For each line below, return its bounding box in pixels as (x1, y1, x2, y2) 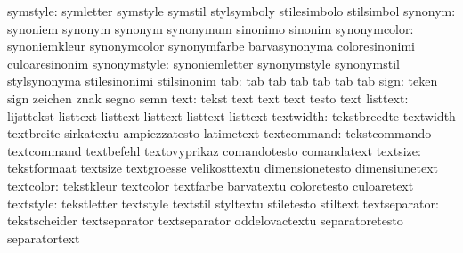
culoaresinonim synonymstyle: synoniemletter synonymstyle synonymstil (7, 53, 400, 72)
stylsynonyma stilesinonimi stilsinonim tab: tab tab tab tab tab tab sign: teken (7, 71, 438, 90)
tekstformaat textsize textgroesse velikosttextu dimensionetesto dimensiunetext (7, 159, 439, 177)
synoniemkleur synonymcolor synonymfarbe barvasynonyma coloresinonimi (7, 37, 415, 55)
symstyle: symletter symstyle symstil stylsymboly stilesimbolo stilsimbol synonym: (7, 2, 456, 20)
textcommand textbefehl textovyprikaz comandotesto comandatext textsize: (7, 141, 421, 159)
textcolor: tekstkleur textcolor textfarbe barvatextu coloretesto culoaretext (7, 175, 414, 194)
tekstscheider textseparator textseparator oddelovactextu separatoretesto (7, 211, 403, 230)
